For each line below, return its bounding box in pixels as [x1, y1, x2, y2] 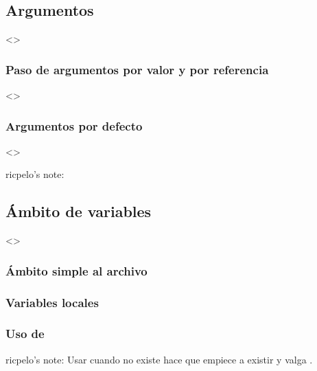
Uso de [5, 325, 45, 342]
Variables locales [5, 293, 99, 311]
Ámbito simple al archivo [5, 262, 148, 279]
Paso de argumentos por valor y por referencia [5, 60, 269, 78]
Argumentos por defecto [5, 117, 143, 134]
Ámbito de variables [5, 201, 152, 222]
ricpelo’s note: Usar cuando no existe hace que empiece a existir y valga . [5, 352, 313, 366]
